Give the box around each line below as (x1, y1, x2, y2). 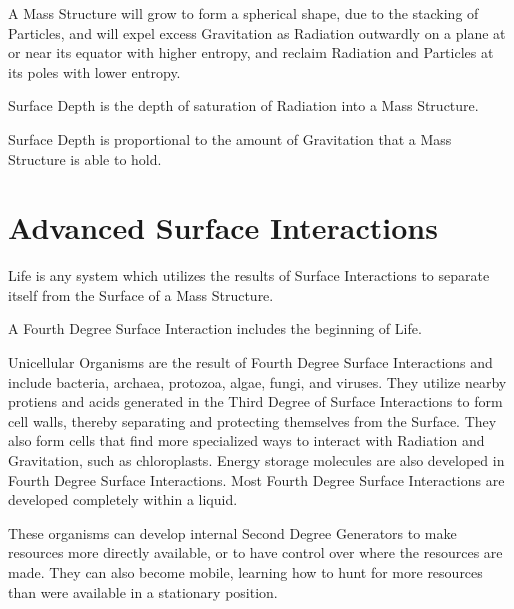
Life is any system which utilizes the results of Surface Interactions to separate (8, 265, 490, 286)
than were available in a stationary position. (8, 581, 278, 602)
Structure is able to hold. (8, 148, 162, 169)
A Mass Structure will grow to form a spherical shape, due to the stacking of (8, 3, 479, 23)
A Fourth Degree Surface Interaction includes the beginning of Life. (8, 318, 422, 339)
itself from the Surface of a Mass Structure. (8, 284, 274, 305)
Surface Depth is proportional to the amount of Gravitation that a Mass (8, 128, 452, 149)
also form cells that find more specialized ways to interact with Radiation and (8, 430, 485, 451)
